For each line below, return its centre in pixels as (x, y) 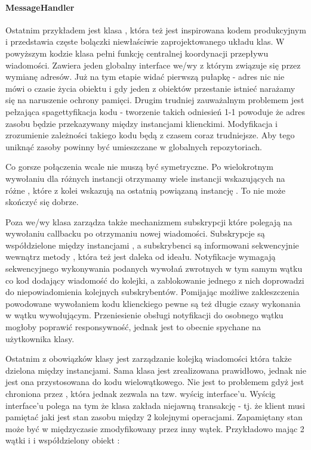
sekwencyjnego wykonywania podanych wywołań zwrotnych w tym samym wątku (154, 269)
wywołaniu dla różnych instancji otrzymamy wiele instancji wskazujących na (145, 178)
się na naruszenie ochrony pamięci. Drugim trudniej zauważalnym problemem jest (155, 100)
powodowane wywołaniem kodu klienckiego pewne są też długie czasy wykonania (153, 303)
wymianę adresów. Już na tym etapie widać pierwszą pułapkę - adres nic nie (145, 77)
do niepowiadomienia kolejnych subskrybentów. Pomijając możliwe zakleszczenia (153, 292)
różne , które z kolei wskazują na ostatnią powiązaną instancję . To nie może (145, 190)
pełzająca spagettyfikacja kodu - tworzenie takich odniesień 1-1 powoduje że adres (155, 111)
